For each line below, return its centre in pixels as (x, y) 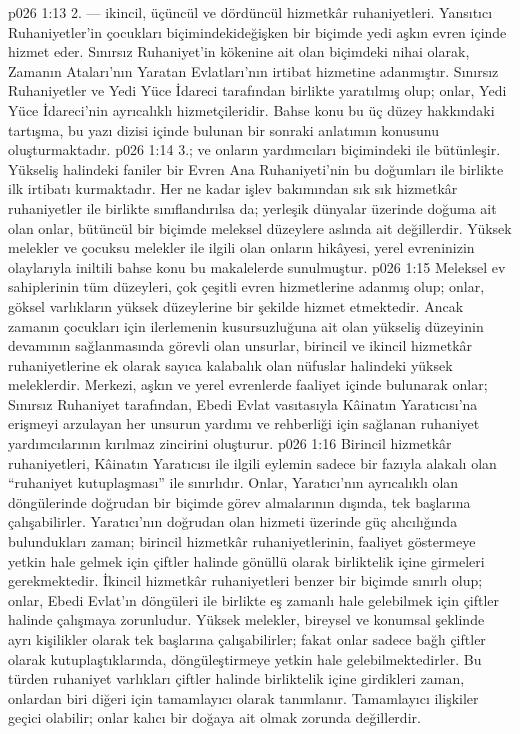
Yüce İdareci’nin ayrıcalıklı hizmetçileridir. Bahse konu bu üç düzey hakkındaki (251, 109)
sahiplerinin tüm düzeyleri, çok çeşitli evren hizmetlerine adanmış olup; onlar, (246, 286)
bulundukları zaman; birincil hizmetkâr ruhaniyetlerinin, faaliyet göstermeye (242, 541)
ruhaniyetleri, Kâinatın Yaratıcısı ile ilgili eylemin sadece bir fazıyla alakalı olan (252, 462)
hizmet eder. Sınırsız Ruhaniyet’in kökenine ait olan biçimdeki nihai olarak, (239, 51)
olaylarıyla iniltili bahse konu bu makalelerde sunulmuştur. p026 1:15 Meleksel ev (257, 266)
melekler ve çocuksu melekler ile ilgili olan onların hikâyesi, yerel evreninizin (241, 247)
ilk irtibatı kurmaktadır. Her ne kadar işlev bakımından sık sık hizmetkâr (233, 188)
